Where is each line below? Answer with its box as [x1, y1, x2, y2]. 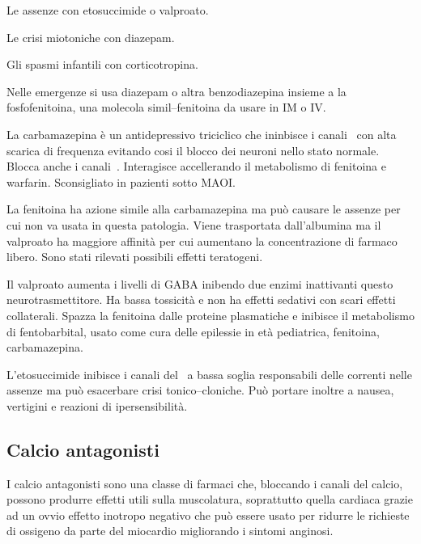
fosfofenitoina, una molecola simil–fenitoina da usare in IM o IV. [6, 99, 326, 116]
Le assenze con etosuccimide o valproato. [6, 2, 209, 18]
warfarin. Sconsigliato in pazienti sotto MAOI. [6, 173, 236, 190]
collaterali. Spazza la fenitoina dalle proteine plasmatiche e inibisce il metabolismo [6, 306, 415, 323]
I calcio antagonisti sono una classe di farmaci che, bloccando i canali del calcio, [6, 474, 403, 491]
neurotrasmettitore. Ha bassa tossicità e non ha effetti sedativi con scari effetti [6, 291, 396, 308]
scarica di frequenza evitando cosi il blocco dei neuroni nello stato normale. [6, 141, 380, 158]
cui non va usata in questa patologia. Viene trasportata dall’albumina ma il [6, 216, 381, 233]
